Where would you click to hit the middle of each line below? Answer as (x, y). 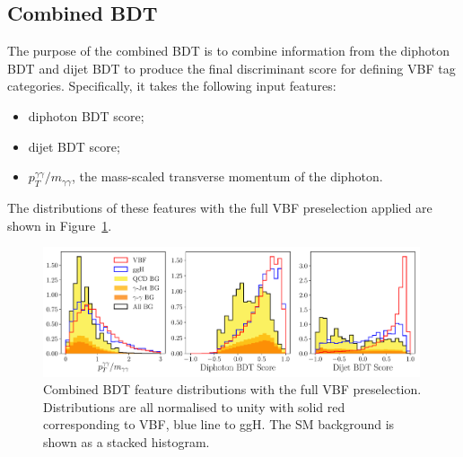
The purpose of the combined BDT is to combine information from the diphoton (229, 51)
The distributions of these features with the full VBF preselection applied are (220, 207)
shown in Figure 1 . (60, 225)
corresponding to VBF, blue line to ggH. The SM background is (219, 424)
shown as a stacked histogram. (127, 441)
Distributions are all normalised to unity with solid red (194, 406)
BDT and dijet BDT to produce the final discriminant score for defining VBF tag (231, 68)
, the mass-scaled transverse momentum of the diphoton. (227, 176)
